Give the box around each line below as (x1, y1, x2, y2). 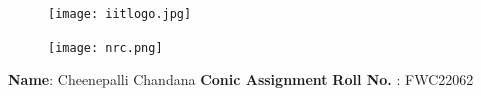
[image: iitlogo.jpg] (48, 7, 192, 21)
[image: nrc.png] (48, 40, 163, 55)
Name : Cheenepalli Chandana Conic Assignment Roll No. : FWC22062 (8, 69, 474, 90)
